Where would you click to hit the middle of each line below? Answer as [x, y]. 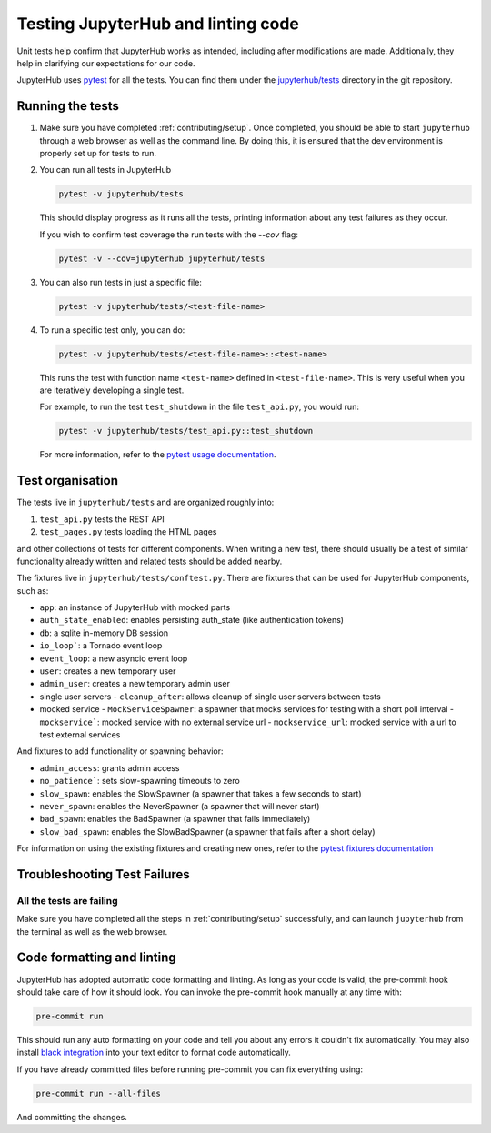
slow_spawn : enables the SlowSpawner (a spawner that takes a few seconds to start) [201, 793]
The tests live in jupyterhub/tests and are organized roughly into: [145, 502]
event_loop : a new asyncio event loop [114, 658]
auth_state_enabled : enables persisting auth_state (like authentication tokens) [192, 620]
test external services [80, 734]
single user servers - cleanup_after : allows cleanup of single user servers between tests [210, 697]
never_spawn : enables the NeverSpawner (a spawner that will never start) [180, 806]
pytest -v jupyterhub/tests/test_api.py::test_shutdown [186, 431]
